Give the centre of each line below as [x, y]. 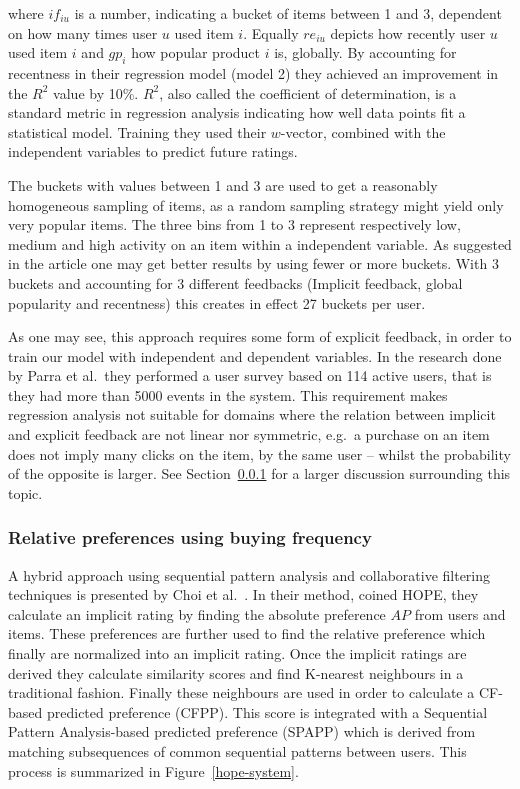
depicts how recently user [408, 32]
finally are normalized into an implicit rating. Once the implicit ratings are [237, 653]
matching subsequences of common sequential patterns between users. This [237, 751]
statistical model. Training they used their [137, 131]
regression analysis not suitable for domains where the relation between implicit [252, 414]
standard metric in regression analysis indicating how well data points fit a [237, 112]
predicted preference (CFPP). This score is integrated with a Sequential [267, 711]
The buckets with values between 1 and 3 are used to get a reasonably [223, 184]
